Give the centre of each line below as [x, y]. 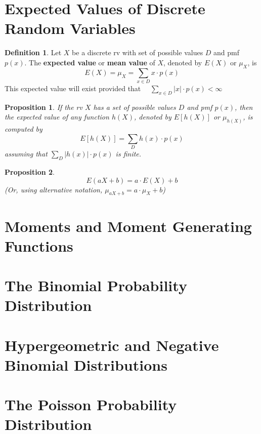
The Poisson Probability [91, 404]
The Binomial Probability [96, 285]
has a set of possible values [135, 107]
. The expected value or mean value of [90, 62]
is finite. [128, 154]
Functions [39, 245]
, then [244, 107]
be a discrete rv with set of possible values [138, 52]
